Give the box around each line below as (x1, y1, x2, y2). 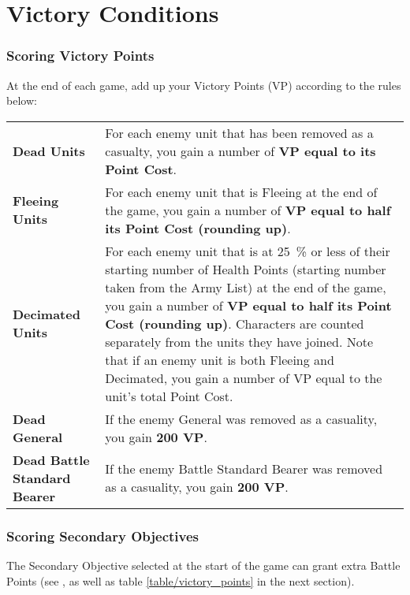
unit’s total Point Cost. (105, 386, 233, 405)
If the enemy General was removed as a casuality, (105, 409, 378, 428)
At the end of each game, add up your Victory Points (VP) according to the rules (6, 76, 401, 93)
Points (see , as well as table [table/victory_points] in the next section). (6, 572, 355, 589)
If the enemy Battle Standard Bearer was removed (105, 459, 383, 478)
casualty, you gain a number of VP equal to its (105, 141, 376, 160)
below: (6, 92, 37, 109)
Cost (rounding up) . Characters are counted (105, 314, 364, 333)
